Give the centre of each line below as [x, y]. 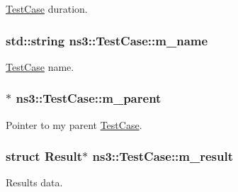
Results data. [34, 182]
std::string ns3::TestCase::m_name [107, 40]
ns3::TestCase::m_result [163, 156]
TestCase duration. [47, 9]
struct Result [44, 156]
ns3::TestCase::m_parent [89, 98]
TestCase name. [40, 66]
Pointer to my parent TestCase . [74, 124]
